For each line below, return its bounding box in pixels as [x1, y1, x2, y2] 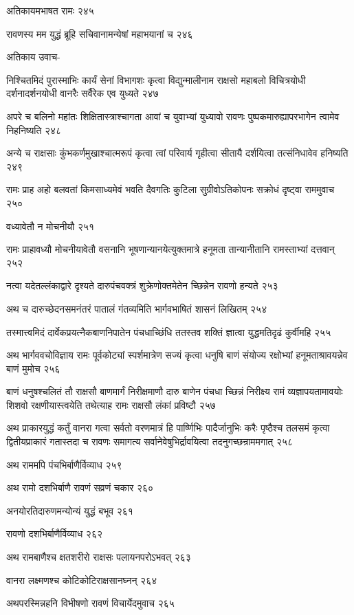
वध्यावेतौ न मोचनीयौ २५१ [6, 219, 95, 233]
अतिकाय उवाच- [6, 49, 60, 64]
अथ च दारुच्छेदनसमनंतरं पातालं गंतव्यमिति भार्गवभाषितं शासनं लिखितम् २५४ [6, 301, 267, 315]
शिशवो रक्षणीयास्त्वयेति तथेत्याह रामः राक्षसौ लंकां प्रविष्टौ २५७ [6, 397, 216, 412]
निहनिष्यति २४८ [6, 122, 62, 137]
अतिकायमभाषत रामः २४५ [6, 3, 94, 17]
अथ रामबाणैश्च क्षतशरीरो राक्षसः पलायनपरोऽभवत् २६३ [6, 550, 191, 564]
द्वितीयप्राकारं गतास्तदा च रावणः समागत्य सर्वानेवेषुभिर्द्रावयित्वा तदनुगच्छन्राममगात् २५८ [6, 434, 294, 449]
